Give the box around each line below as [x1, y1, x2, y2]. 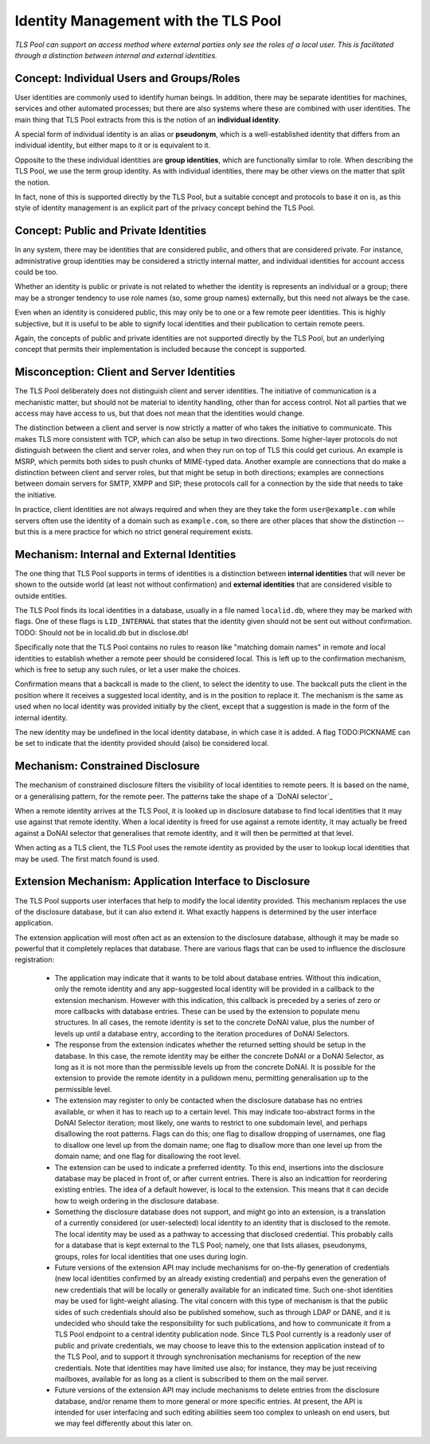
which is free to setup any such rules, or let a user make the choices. [14, 665, 241, 674]
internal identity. [14, 712, 68, 722]
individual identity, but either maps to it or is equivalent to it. [14, 140, 211, 150]
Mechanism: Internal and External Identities [14, 548, 236, 561]
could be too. [14, 267, 59, 277]
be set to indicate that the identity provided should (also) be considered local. [14, 739, 270, 748]
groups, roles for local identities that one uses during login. [54, 1251, 248, 1261]
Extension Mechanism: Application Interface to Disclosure [14, 875, 311, 888]
